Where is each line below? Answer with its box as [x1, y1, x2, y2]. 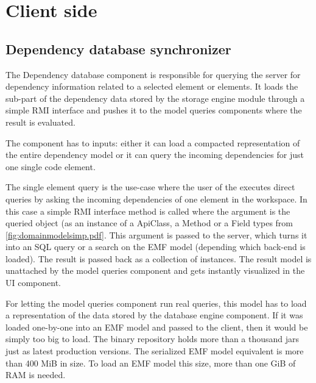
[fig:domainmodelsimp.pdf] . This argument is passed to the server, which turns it [5, 228, 307, 241]
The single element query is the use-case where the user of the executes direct [5, 181, 295, 193]
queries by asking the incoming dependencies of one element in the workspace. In [5, 192, 307, 205]
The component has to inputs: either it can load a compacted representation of [5, 136, 300, 149]
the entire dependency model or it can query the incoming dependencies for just [5, 148, 304, 161]
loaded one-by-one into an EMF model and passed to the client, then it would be [5, 320, 308, 333]
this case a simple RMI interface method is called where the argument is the [5, 204, 290, 217]
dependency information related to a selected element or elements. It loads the [5, 80, 298, 93]
